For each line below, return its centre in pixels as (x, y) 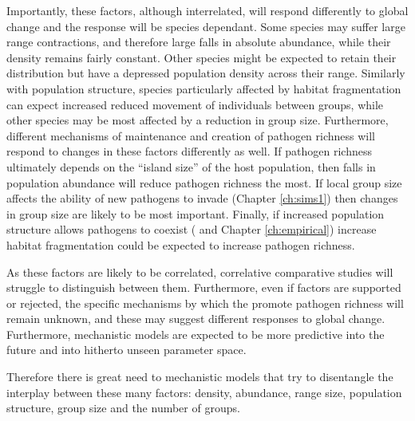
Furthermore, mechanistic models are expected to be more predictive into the (196, 334)
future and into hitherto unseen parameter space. (126, 350)
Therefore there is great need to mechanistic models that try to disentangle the (200, 377)
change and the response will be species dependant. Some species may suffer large (206, 26)
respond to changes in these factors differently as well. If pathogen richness (189, 151)
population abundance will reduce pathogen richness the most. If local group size (204, 182)
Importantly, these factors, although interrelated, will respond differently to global (207, 10)
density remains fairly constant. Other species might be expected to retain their (202, 57)
